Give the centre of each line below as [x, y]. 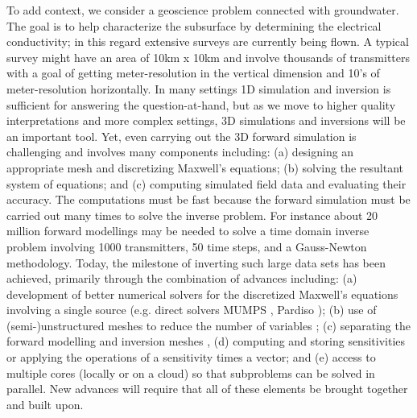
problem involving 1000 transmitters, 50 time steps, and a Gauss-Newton [187, 246]
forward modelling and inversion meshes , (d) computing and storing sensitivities [206, 341]
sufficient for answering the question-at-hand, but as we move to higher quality [201, 104]
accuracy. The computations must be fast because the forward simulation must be [208, 199]
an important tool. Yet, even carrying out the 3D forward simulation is [182, 136]
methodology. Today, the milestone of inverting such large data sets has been [196, 262]
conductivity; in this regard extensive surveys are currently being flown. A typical [208, 41]
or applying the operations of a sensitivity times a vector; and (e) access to [191, 357]
